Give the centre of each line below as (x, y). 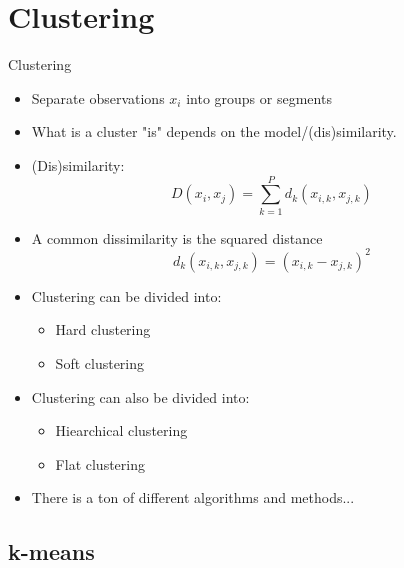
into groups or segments (259, 97)
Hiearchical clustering (121, 430)
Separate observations (98, 97)
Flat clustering (100, 463)
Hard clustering (103, 329)
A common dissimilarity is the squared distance (177, 237)
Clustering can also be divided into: (140, 396)
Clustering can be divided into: (126, 295)
